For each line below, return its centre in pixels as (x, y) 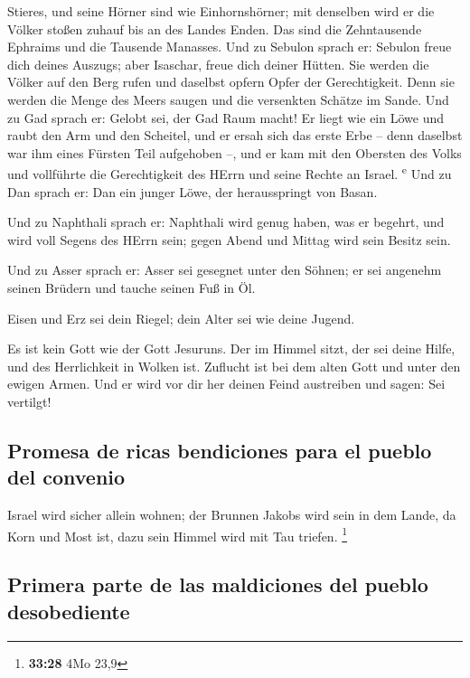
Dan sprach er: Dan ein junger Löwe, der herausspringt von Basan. (193, 191)
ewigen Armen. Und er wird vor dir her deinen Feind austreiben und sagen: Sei (226, 384)
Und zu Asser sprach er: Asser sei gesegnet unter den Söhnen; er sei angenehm (225, 270)
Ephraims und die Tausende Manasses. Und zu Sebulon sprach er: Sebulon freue (230, 47)
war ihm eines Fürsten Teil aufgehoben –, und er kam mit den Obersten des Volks (235, 152)
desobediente (69, 611)
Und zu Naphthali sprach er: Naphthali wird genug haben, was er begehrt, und (226, 222)
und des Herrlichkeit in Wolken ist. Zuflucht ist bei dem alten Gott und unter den (234, 366)
